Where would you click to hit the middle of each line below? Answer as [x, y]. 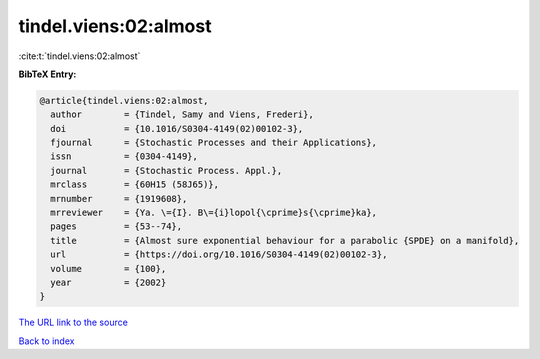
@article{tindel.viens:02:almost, [124, 100]
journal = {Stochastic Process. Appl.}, [166, 170]
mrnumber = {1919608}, [119, 198]
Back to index [46, 341]
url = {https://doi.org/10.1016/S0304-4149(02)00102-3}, [219, 254]
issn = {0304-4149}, [124, 156]
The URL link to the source [73, 322]
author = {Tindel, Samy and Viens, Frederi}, [182, 114]
